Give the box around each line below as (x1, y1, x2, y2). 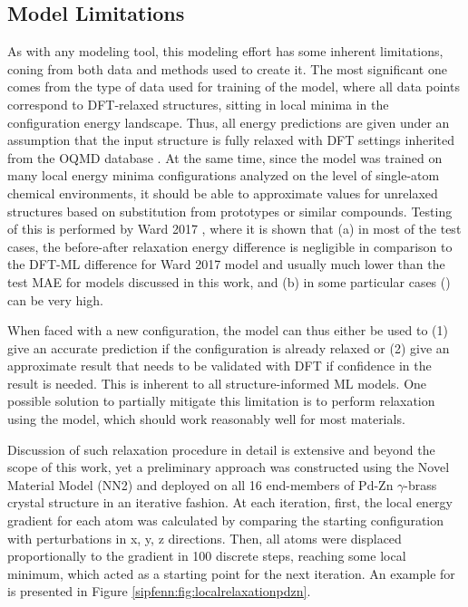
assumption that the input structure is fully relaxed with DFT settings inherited (7, 130, 454, 149)
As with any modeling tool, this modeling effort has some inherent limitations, (7, 42, 444, 61)
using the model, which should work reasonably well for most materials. (7, 409, 405, 429)
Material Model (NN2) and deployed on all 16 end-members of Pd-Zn (7, 475, 394, 494)
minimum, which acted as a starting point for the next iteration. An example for (7, 564, 455, 583)
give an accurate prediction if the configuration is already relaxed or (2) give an (7, 338, 450, 357)
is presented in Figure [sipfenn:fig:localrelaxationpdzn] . (7, 582, 311, 601)
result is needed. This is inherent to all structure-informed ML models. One (7, 373, 427, 392)
